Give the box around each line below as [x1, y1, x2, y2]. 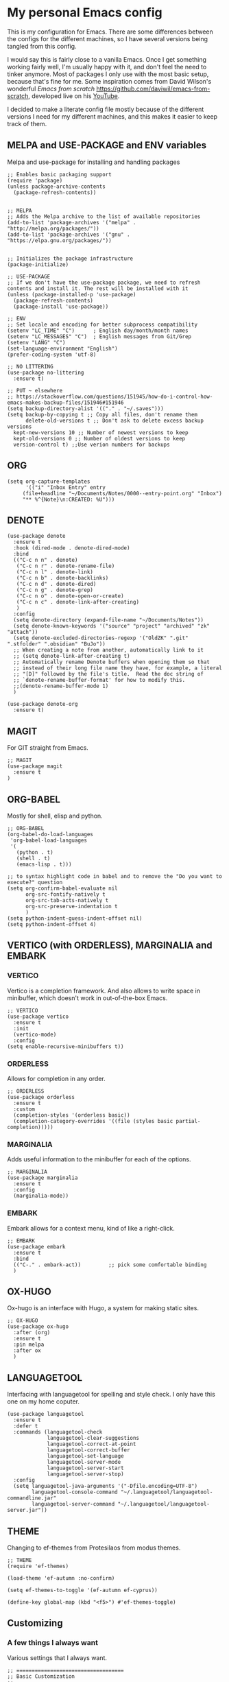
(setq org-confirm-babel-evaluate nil [7, 885, 118, 892]
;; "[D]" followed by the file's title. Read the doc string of [13, 671, 204, 678]
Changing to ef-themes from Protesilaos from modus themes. [7, 1543, 181, 1552]
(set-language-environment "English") [7, 345, 118, 352]
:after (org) [13, 1329, 51, 1336]
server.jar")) [7, 1507, 48, 1514]
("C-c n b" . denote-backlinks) [16, 575, 109, 582]
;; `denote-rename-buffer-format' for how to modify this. [13, 677, 186, 684]
